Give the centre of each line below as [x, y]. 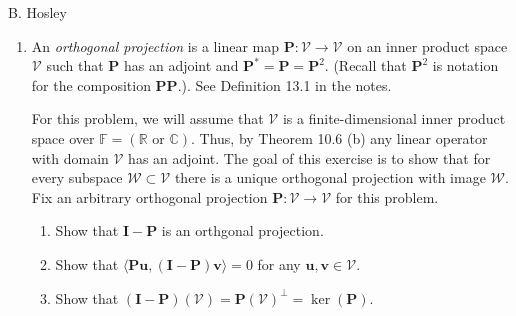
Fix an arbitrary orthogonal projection [149, 196]
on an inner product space [427, 45]
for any [279, 263]
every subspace [77, 177]
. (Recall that [365, 65]
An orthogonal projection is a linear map [155, 45]
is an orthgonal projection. [242, 230]
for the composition [91, 84]
